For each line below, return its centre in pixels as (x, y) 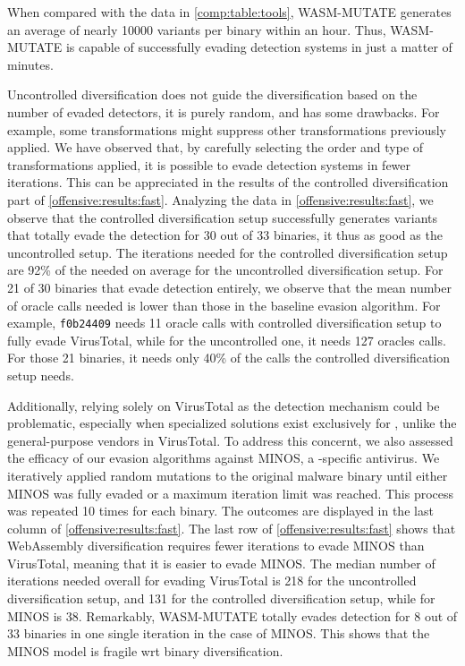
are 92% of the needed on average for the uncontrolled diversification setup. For (225, 270)
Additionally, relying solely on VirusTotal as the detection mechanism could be (224, 405)
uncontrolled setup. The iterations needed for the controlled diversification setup (228, 252)
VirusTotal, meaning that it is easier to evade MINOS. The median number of (221, 563)
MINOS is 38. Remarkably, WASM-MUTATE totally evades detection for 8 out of (232, 615)
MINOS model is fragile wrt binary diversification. (145, 650)
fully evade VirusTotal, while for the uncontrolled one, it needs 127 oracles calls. (227, 340)
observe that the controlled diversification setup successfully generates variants (223, 217)
